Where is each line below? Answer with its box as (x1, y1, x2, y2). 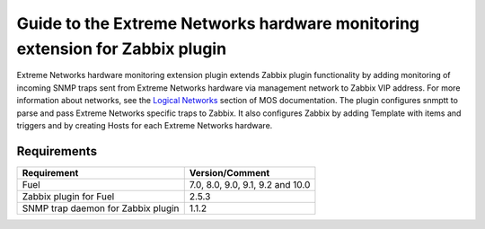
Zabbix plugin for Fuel (22, 189, 115, 202)
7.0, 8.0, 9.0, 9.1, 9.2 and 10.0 (189, 178, 311, 190)
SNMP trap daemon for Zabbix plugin (22, 202, 180, 215)
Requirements (16, 144, 98, 159)
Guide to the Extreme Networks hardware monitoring (16, 13, 420, 33)
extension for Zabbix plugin (16, 39, 227, 58)
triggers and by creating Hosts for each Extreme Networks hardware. (16, 119, 273, 130)
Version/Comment (189, 166, 269, 179)
